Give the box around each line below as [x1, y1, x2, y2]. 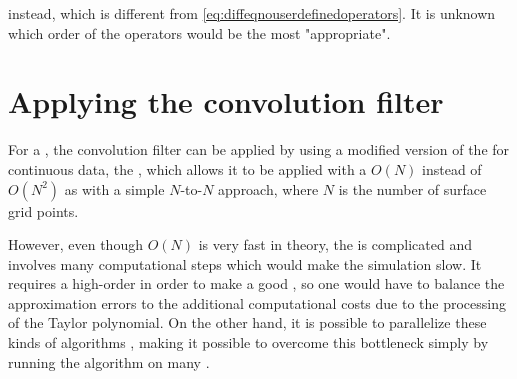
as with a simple [64, 178, 165, 199]
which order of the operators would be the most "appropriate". [8, 22, 391, 43]
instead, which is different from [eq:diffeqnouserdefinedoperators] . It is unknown [8, 3, 496, 23]
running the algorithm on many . [8, 351, 210, 372]
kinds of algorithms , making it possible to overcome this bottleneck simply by [8, 332, 489, 353]
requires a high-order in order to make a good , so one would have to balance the [8, 273, 505, 294]
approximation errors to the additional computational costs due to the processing [8, 292, 506, 313]
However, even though [8, 234, 143, 255]
